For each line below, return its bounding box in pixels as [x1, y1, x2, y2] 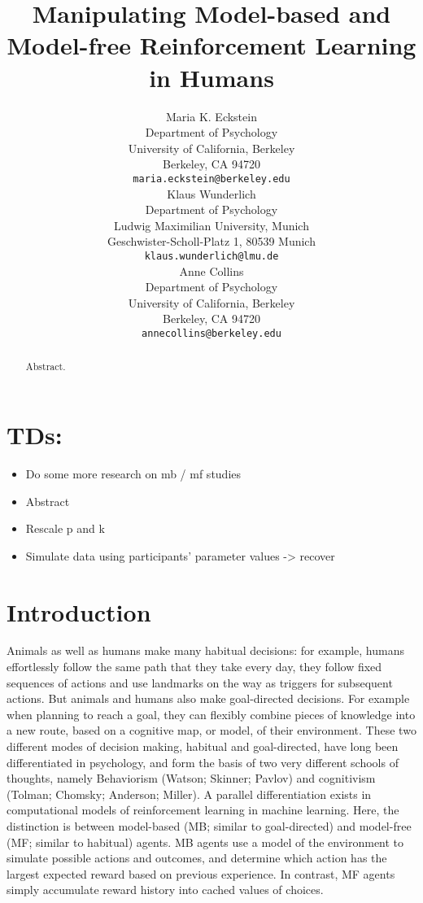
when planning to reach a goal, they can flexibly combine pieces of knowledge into [7, 705, 416, 722]
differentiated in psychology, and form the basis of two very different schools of [7, 753, 399, 770]
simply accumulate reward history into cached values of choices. [7, 881, 324, 898]
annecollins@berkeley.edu [142, 327, 281, 339]
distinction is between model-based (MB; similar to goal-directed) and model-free [7, 818, 412, 835]
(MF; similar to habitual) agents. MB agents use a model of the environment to [7, 833, 404, 850]
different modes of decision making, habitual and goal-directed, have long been [7, 738, 399, 755]
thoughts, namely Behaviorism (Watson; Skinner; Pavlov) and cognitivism [7, 770, 376, 787]
